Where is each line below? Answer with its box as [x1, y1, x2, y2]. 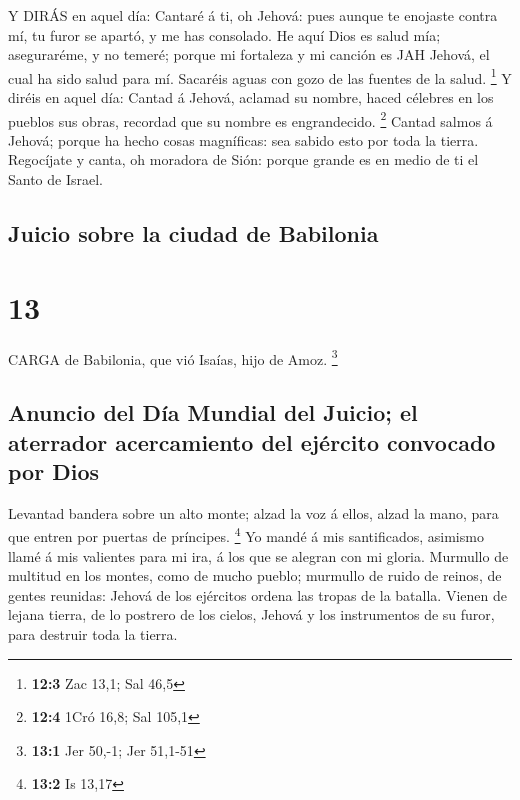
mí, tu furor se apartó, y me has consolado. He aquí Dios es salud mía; [8, 24, 441, 45]
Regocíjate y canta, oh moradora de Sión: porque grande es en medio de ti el [8, 149, 479, 170]
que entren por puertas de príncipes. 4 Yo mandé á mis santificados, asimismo [8, 523, 484, 547]
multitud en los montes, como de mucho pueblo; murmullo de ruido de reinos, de [8, 565, 502, 586]
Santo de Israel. [8, 169, 104, 190]
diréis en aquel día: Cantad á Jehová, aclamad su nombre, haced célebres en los [8, 87, 494, 108]
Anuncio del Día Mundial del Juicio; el [8, 397, 418, 428]
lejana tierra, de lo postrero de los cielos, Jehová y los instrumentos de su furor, [8, 604, 495, 625]
